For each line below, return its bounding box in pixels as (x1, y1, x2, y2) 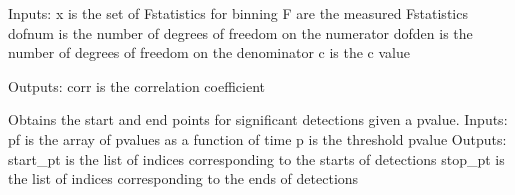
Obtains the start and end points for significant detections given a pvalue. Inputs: (8, 109, 508, 130)
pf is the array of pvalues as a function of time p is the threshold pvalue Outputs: (8, 128, 507, 149)
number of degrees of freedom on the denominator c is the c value (8, 42, 410, 63)
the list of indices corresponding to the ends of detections (8, 168, 359, 189)
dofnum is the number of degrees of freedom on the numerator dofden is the (8, 22, 473, 43)
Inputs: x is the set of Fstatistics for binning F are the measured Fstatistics (8, 3, 468, 23)
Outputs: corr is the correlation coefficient (8, 75, 265, 96)
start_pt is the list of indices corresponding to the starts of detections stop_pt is (8, 148, 505, 169)
